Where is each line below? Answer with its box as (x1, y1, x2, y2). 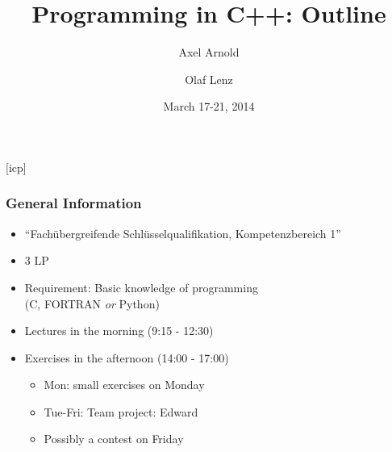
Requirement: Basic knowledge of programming (24, 278, 258, 295)
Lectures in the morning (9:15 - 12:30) (24, 322, 214, 339)
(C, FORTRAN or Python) (24, 295, 160, 312)
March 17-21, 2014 (163, 98, 255, 115)
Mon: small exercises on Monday (44, 376, 205, 393)
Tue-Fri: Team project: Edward (44, 403, 198, 420)
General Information (6, 193, 142, 213)
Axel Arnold (178, 44, 240, 61)
